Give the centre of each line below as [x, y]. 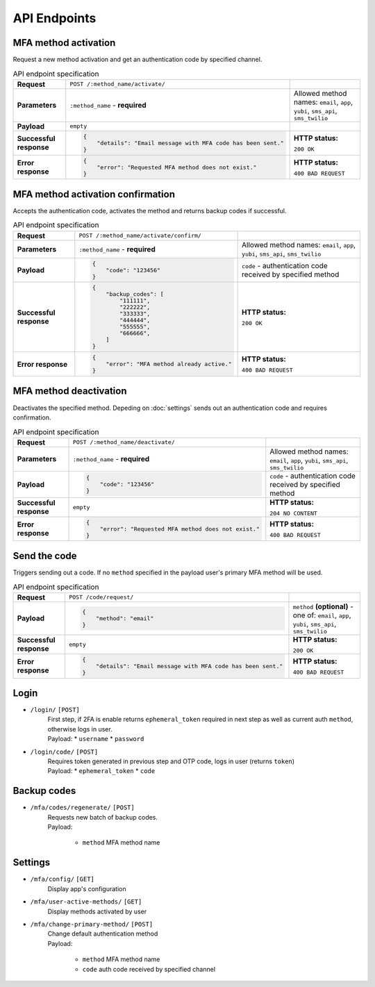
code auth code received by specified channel [149, 969]
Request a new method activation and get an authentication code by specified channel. [137, 60]
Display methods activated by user [97, 911]
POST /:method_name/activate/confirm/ [140, 236]
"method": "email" [125, 618]
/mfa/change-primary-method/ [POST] [92, 924]
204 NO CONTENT [293, 513]
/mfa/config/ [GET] [62, 879]
